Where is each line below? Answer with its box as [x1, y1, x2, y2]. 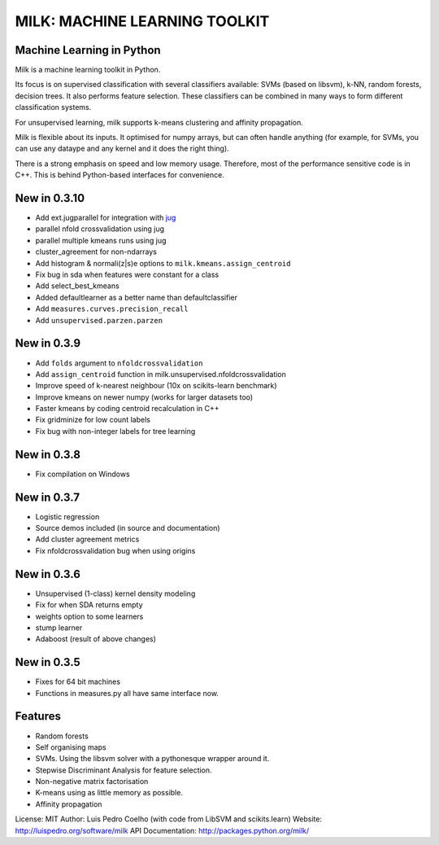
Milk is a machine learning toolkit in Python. [15, 65, 161, 75]
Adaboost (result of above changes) [35, 634, 156, 644]
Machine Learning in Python [15, 43, 162, 57]
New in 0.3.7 [15, 490, 80, 504]
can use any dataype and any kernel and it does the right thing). [15, 143, 229, 154]
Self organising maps [35, 742, 106, 752]
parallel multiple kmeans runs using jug [35, 235, 167, 245]
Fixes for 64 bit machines [35, 676, 121, 687]
